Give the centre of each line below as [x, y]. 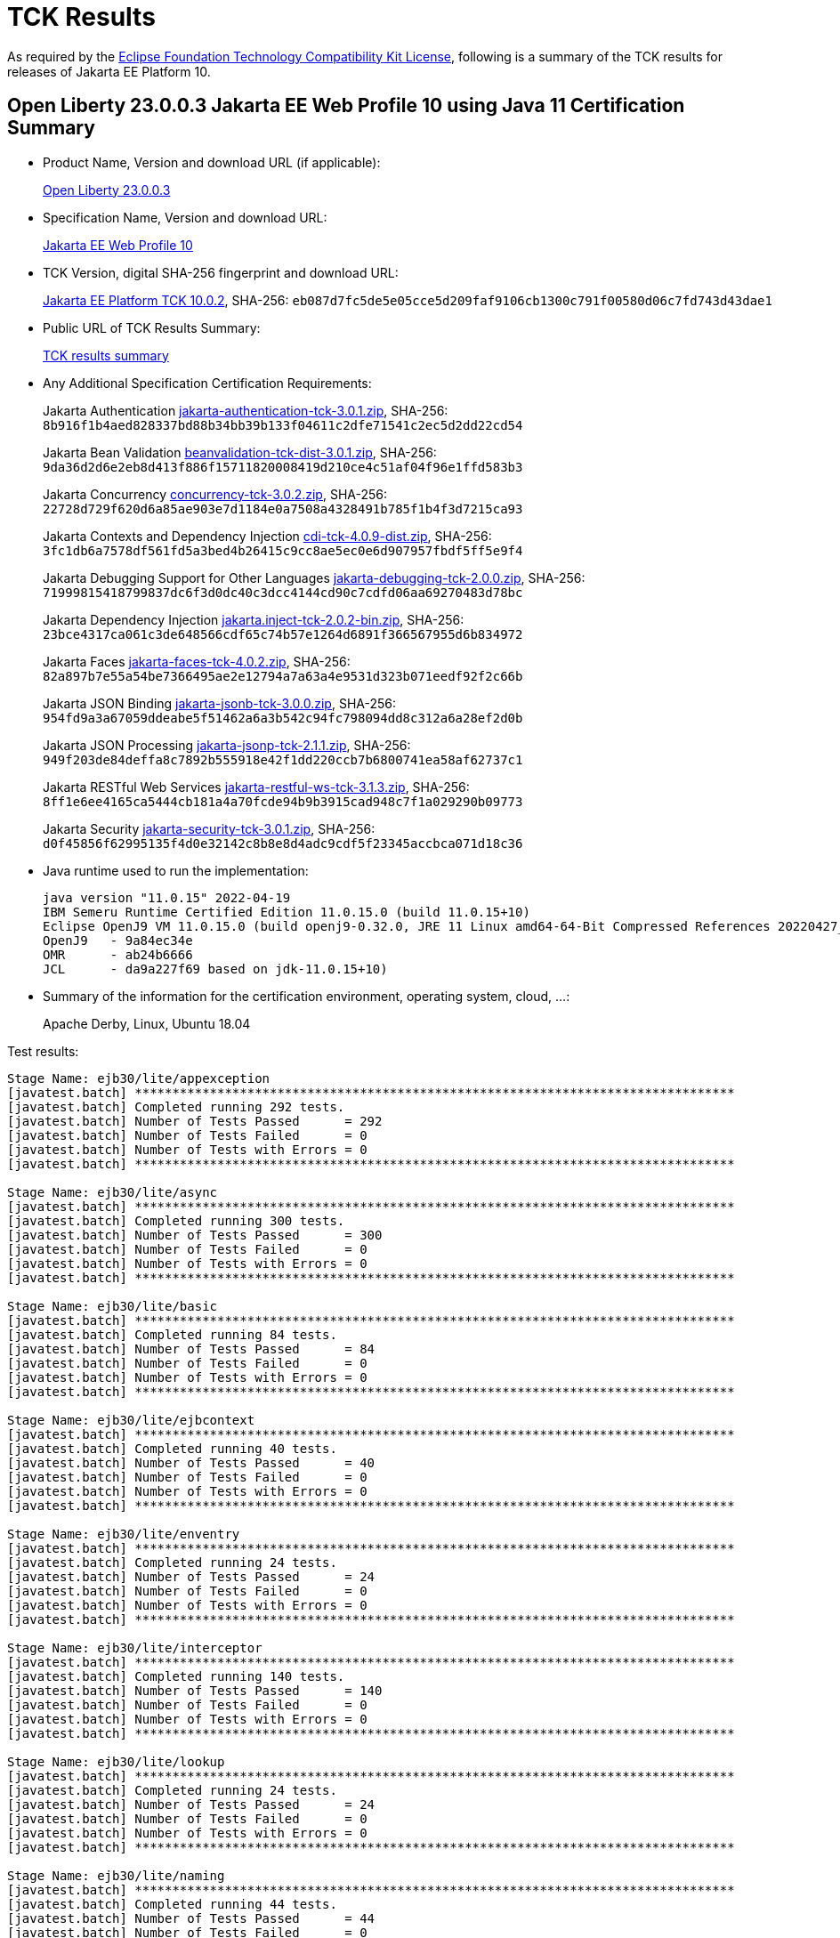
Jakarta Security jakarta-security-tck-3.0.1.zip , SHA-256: [209, 828]
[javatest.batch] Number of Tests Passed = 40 [191, 1462]
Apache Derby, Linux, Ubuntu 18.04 [147, 1023]
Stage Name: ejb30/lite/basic [113, 1306]
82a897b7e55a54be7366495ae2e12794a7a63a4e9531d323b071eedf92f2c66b [283, 676]
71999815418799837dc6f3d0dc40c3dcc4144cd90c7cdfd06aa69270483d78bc [283, 592]
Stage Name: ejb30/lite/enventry [124, 1534]
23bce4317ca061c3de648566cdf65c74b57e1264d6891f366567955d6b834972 [283, 634]
